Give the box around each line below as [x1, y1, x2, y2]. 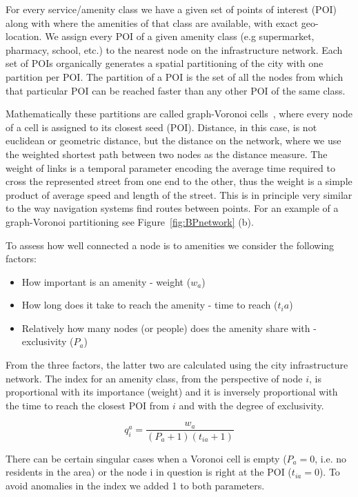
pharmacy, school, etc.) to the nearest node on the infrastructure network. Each [6, 42, 343, 57]
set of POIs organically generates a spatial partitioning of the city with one [6, 56, 324, 70]
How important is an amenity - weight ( [21, 274, 191, 289]
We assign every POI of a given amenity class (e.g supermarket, [45, 29, 315, 43]
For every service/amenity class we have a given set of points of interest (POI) [6, 2, 337, 16]
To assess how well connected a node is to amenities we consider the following [6, 237, 335, 252]
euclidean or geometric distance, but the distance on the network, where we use [6, 133, 341, 148]
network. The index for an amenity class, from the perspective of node [6, 371, 303, 385]
